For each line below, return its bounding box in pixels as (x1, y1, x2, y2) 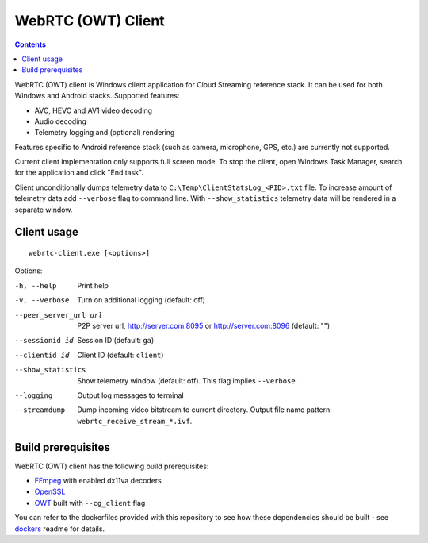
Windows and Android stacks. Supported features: (14, 91, 180, 101)
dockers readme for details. (14, 524, 105, 533)
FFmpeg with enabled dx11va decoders (34, 476, 162, 486)
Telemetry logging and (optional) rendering (34, 128, 175, 137)
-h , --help (14, 281, 57, 290)
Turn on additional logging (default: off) (77, 295, 206, 305)
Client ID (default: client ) (77, 350, 164, 360)
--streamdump (14, 406, 66, 414)
